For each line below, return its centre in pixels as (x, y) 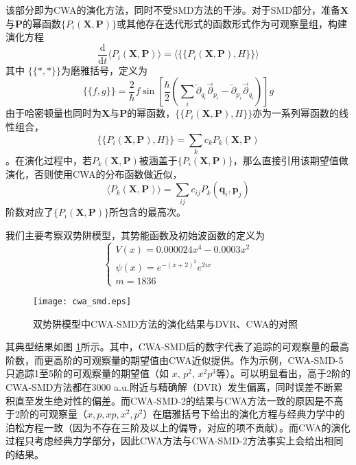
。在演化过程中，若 (49, 160)
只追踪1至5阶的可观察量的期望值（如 (87, 373)
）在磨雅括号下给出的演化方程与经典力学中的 (244, 414)
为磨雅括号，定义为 (104, 70)
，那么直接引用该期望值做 (290, 160)
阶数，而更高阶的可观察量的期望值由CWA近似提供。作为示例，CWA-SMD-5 (175, 360)
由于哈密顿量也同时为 (54, 113)
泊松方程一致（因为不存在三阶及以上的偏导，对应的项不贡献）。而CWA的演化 (178, 427)
